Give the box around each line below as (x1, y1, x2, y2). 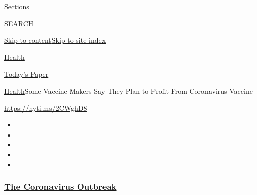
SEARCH (4, 18, 34, 28)
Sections (4, 1, 29, 11)
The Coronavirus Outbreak (4, 180, 117, 193)
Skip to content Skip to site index (4, 35, 106, 45)
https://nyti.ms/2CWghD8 (4, 102, 87, 113)
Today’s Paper (4, 69, 49, 79)
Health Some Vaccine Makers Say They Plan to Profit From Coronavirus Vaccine (4, 85, 253, 96)
